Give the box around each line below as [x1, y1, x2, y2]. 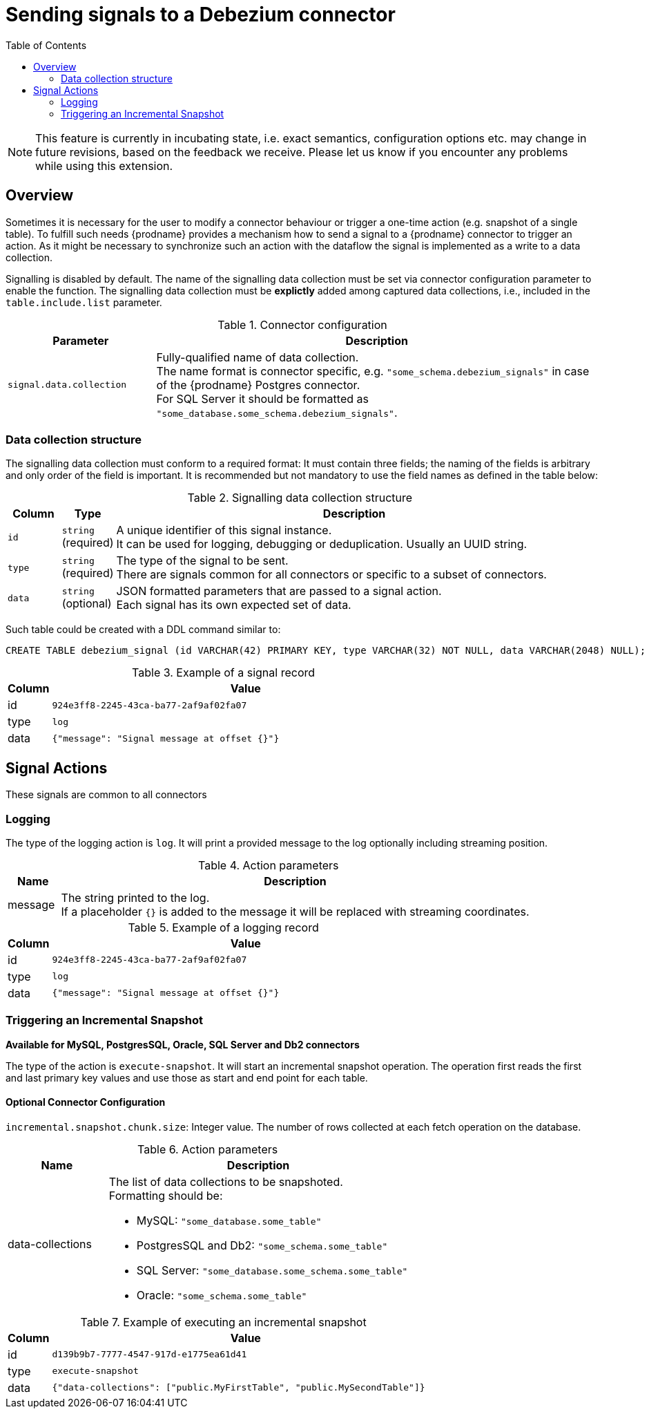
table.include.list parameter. [6, 296, 162, 308]
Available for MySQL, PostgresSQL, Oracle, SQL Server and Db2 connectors [6, 1038, 360, 1050]
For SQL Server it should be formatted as [156, 391, 369, 406]
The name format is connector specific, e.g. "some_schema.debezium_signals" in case [156, 364, 590, 378]
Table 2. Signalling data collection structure [187, 491, 413, 505]
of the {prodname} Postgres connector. [156, 377, 360, 392]
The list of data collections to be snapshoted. [108, 1174, 343, 1189]
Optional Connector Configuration [6, 1096, 166, 1109]
